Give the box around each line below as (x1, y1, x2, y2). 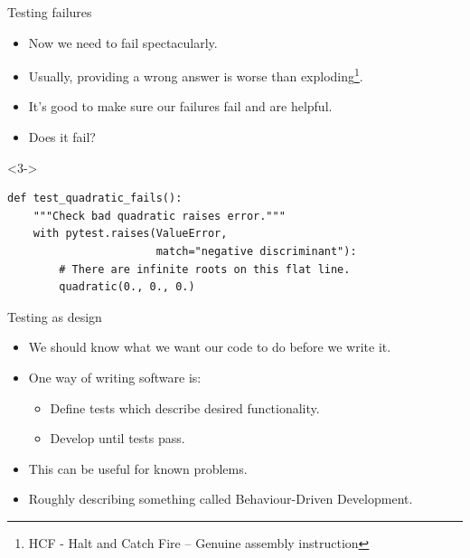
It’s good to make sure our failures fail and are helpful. (28, 97, 333, 116)
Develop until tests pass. (50, 429, 185, 448)
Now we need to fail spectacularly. (28, 33, 218, 52)
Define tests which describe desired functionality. (50, 398, 320, 417)
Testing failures (7, 3, 92, 21)
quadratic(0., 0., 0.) (59, 280, 195, 294)
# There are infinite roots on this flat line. (59, 262, 351, 276)
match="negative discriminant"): (155, 245, 357, 258)
